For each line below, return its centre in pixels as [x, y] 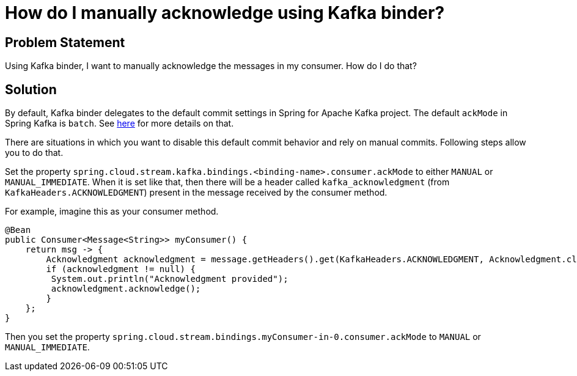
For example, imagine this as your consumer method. [112, 212]
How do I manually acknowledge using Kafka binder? [225, 13]
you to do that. [34, 153]
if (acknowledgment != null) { [121, 269]
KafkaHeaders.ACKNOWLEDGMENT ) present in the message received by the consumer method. [196, 193]
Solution [31, 89]
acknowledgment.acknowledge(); [126, 289]
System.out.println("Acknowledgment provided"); [170, 279]
